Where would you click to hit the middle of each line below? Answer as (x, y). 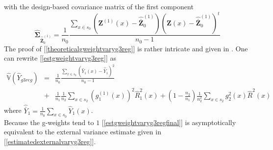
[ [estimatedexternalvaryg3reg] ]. (50, 141)
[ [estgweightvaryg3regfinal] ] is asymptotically (169, 122)
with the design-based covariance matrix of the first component (99, 6)
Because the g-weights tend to (49, 122)
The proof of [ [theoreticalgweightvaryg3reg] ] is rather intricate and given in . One (126, 48)
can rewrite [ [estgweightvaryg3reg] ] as (60, 58)
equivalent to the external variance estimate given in (83, 132)
